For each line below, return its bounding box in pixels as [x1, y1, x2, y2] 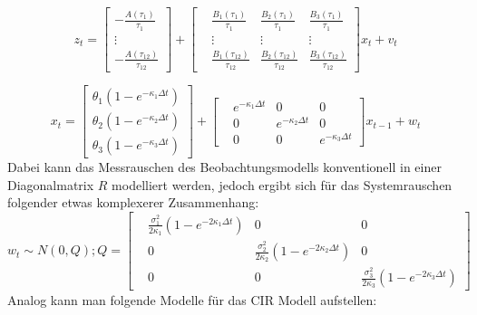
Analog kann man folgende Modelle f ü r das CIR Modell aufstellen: [7, 290, 377, 309]
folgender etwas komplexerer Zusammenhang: [7, 193, 259, 212]
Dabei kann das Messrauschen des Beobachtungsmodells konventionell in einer [7, 157, 442, 177]
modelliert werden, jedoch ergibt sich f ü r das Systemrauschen [112, 175, 453, 194]
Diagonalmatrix [7, 175, 94, 194]
